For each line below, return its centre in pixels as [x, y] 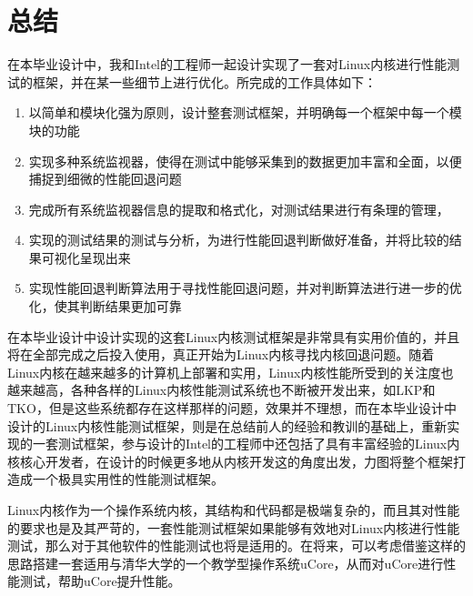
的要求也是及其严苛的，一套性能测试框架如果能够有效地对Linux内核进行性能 [234, 527]
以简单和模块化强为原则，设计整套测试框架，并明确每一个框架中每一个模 [245, 112]
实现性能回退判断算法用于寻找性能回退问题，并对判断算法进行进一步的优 [245, 288]
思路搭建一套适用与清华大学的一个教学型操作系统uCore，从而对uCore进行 [226, 563]
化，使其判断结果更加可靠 [105, 306]
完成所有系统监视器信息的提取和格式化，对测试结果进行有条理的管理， [239, 209]
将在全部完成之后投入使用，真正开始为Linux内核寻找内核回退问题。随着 [221, 354]
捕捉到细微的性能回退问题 [105, 179]
